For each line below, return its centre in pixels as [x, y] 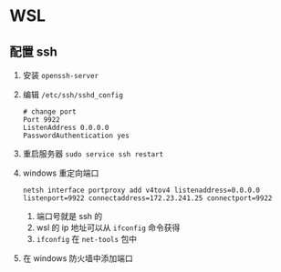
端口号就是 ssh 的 [69, 216]
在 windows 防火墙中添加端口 [78, 258]
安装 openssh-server [60, 75]
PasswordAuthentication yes [76, 136]
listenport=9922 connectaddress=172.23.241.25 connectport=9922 [147, 198]
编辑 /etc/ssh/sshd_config [73, 95]
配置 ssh [33, 51]
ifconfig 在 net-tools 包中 [87, 239]
